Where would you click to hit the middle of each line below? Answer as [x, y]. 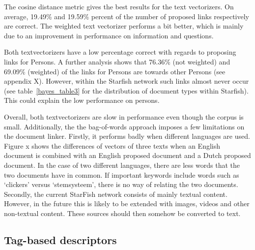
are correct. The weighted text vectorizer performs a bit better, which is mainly [124, 26]
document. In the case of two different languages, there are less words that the [122, 165]
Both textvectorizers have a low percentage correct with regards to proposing [120, 52]
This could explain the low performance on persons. [82, 100]
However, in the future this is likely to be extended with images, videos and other [127, 203]
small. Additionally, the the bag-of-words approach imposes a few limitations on [124, 126]
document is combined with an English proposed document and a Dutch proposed [127, 155]
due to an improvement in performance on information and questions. [109, 35]
